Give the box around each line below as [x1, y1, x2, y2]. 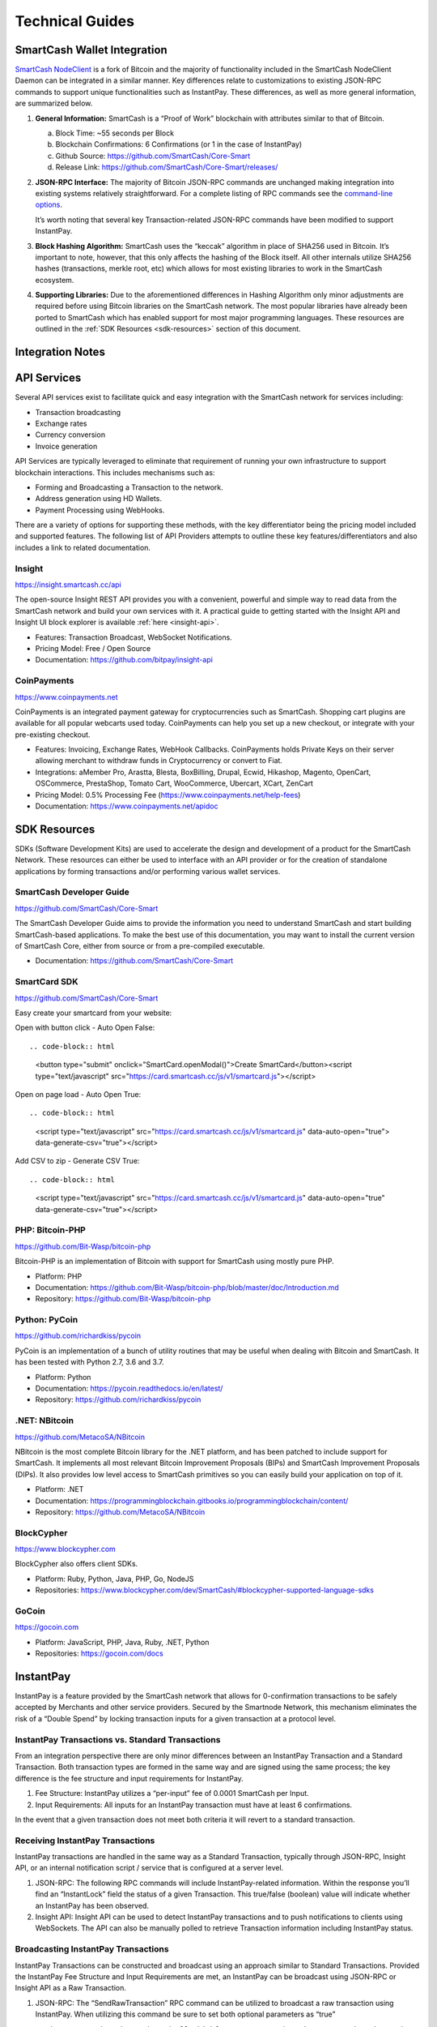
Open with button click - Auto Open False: [15, 1022, 155, 1033]
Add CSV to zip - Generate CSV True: [15, 1156, 140, 1166]
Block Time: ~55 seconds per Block [55, 128, 174, 138]
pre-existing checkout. [15, 730, 91, 739]
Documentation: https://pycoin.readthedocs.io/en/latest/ [35, 1383, 223, 1394]
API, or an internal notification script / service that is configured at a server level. [15, 1863, 284, 1873]
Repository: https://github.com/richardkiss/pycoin [35, 1395, 202, 1404]
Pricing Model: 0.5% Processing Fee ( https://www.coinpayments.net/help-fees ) [35, 790, 301, 799]
